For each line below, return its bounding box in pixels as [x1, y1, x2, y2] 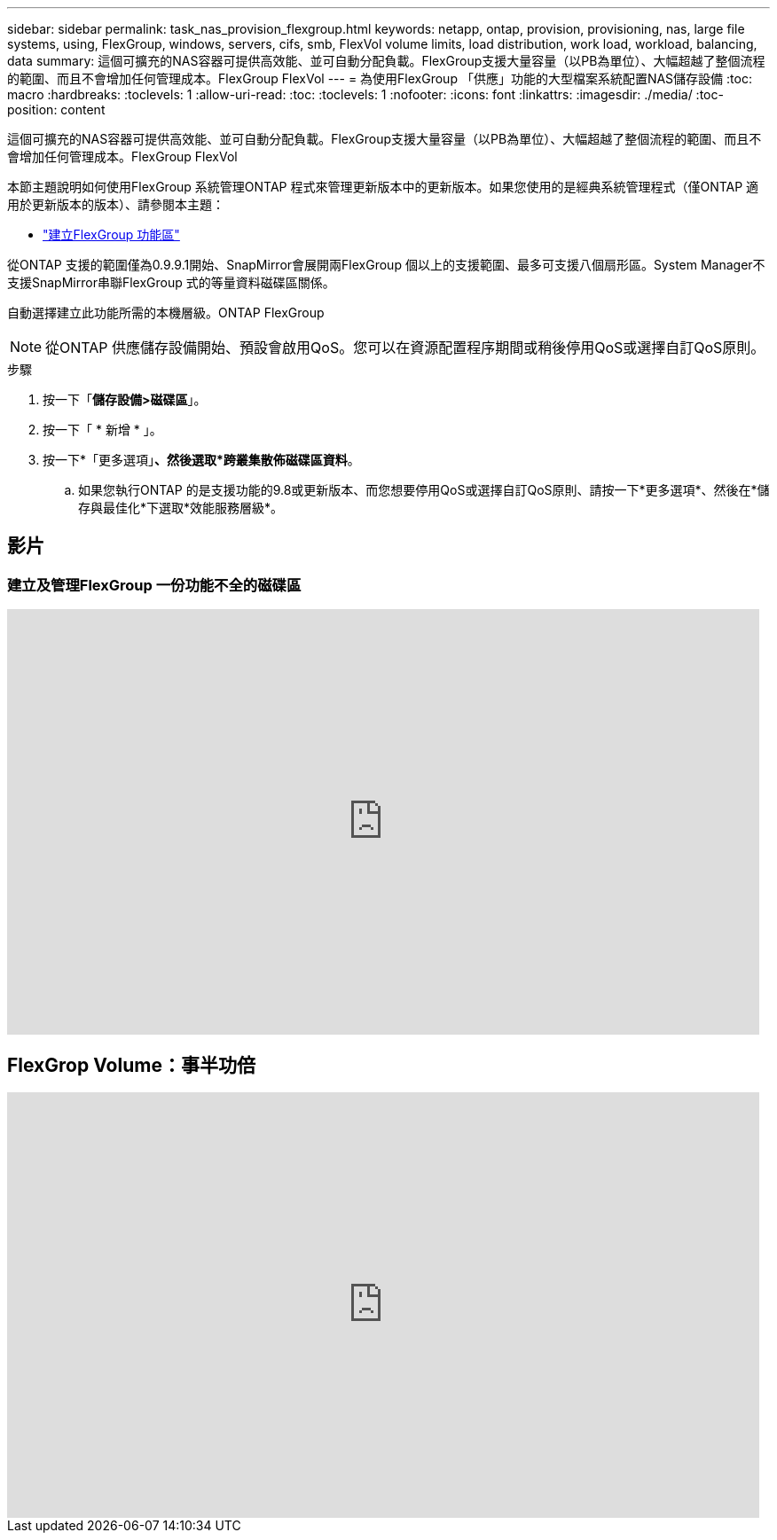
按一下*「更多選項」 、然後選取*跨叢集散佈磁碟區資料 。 [43, 452, 360, 467]
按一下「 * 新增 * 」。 [43, 422, 162, 437]
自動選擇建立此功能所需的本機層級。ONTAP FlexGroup [7, 305, 325, 320]
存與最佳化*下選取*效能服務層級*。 [78, 500, 284, 515]
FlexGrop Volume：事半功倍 [7, 1053, 255, 1076]
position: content [7, 102, 106, 117]
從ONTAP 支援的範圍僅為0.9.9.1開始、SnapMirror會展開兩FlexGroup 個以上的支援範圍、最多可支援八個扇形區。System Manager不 [7, 257, 765, 272]
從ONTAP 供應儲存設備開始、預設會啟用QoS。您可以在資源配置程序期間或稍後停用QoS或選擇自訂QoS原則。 [45, 339, 765, 356]
